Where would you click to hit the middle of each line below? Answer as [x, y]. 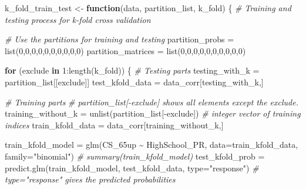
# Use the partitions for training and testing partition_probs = [120, 39]
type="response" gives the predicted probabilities [90, 179]
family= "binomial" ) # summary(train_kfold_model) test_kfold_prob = [135, 156]
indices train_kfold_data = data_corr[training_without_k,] [114, 125]
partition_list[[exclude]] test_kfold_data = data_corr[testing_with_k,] [134, 82]
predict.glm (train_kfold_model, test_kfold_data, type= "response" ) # [132, 168]
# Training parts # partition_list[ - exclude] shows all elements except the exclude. [152, 102]
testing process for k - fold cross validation [78, 19]
